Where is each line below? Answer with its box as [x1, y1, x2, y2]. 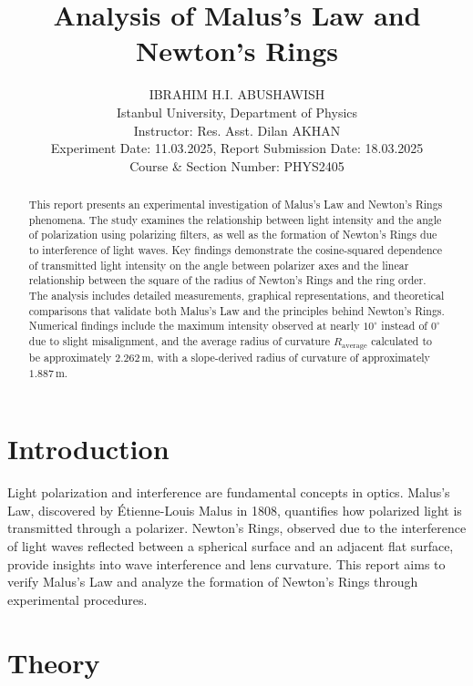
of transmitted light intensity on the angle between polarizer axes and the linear [28, 257, 409, 272]
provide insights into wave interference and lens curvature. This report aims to [7, 554, 446, 573]
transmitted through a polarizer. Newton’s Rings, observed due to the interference [7, 518, 467, 538]
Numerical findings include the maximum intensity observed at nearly [28, 318, 360, 333]
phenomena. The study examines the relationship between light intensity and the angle [28, 211, 442, 227]
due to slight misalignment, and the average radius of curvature [28, 333, 331, 348]
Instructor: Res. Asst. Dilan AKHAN [133, 120, 341, 139]
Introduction [7, 430, 170, 467]
